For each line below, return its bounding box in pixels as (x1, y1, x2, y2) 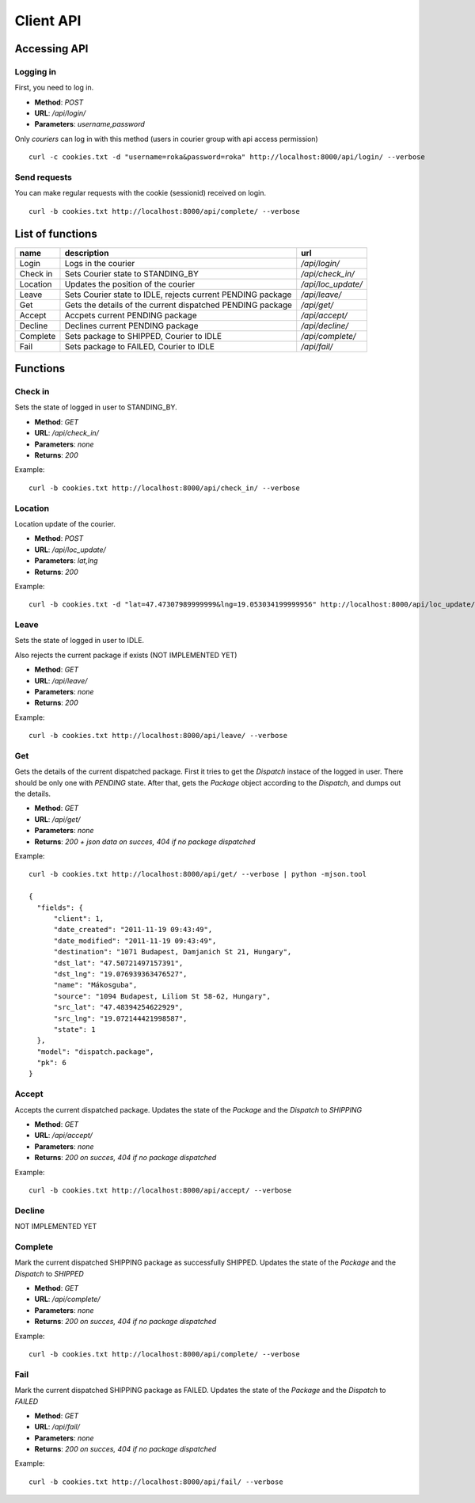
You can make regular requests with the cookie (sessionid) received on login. (14, 188, 267, 198)
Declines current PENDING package (64, 320, 199, 331)
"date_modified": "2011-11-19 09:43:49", (53, 936, 217, 946)
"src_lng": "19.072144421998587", (53, 1014, 188, 1023)
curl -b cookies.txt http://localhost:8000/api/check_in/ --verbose (28, 483, 300, 493)
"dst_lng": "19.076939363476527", (53, 969, 188, 978)
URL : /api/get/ (34, 814, 81, 824)
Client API (14, 12, 82, 29)
